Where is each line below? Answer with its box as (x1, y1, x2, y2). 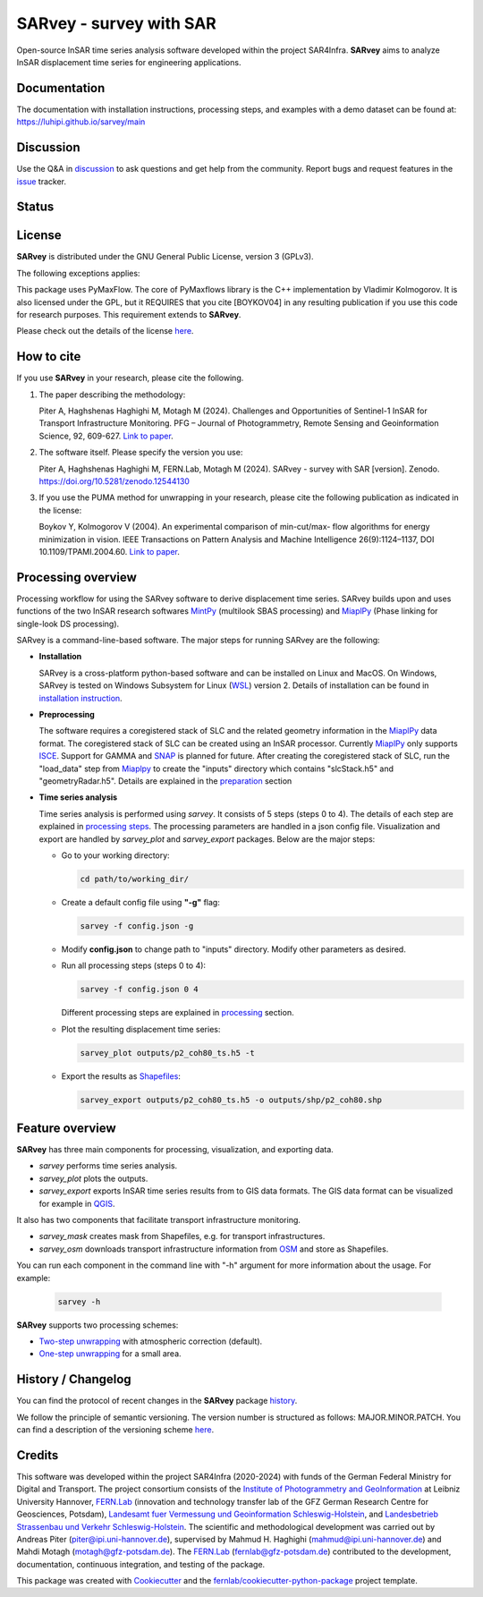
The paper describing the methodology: (38, 389, 186, 400)
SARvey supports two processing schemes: (16, 1320, 179, 1330)
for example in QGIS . (38, 1198, 115, 1209)
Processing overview (16, 569, 138, 585)
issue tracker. (16, 175, 67, 187)
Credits (16, 1448, 59, 1463)
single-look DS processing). (16, 618, 120, 629)
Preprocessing (38, 709, 96, 720)
